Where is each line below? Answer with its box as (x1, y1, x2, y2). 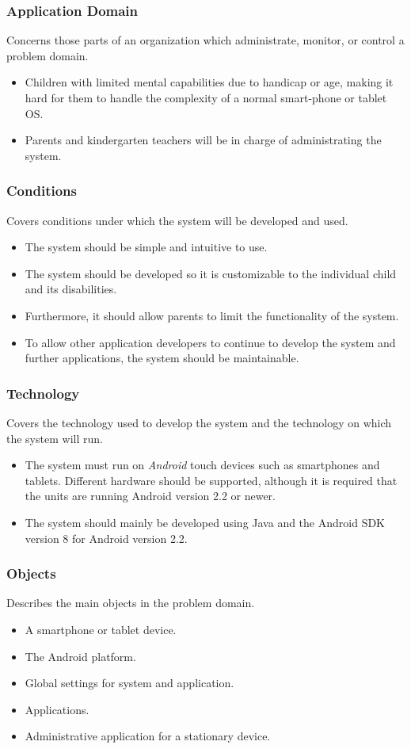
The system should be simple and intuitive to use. (25, 239, 268, 255)
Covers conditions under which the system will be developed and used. (6, 212, 348, 228)
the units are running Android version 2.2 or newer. (25, 487, 276, 504)
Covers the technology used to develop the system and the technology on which (6, 414, 392, 430)
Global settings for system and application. (25, 674, 234, 691)
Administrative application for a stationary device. (25, 728, 271, 744)
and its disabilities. (25, 281, 117, 297)
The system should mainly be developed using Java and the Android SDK (25, 514, 385, 530)
